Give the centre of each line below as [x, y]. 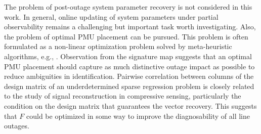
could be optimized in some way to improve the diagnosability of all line [138, 116]
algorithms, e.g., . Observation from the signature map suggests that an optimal [128, 56]
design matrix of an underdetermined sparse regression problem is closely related [129, 86]
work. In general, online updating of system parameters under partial [111, 16]
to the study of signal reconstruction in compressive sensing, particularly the [123, 96]
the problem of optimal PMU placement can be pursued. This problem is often [126, 36]
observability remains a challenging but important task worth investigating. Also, [130, 27]
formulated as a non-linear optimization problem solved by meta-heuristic [118, 46]
